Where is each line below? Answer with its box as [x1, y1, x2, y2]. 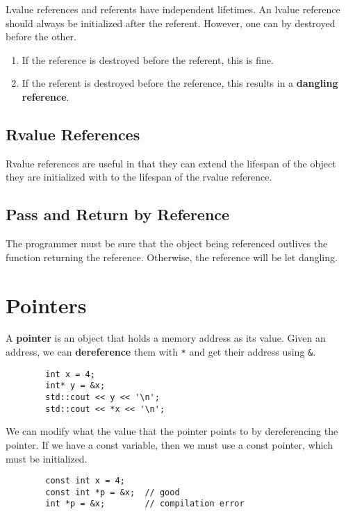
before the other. [6, 29, 76, 44]
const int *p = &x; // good [45, 487, 180, 497]
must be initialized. [6, 451, 88, 465]
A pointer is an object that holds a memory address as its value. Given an [6, 331, 326, 345]
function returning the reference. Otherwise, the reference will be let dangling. [6, 249, 338, 264]
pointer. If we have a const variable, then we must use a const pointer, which [6, 437, 333, 451]
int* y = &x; [45, 381, 106, 391]
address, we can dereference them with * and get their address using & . [6, 345, 316, 359]
